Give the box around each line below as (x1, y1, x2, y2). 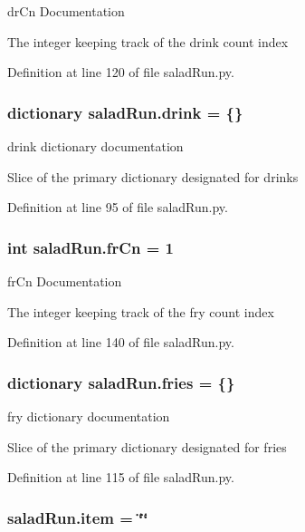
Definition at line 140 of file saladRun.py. (7, 333, 234, 352)
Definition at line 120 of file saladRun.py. (7, 63, 234, 82)
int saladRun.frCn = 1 (7, 236, 174, 258)
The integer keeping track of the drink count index (7, 32, 289, 51)
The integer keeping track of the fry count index (7, 302, 274, 321)
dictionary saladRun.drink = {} (7, 101, 243, 123)
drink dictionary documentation (7, 137, 184, 155)
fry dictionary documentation (7, 407, 170, 425)
